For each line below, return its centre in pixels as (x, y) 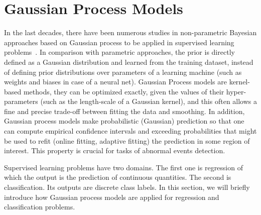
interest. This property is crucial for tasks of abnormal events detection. (115, 150)
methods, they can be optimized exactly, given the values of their (124, 91)
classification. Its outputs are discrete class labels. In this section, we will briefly (127, 187)
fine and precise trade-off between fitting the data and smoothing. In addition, (124, 111)
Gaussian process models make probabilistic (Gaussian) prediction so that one (124, 121)
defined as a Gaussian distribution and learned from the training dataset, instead (129, 62)
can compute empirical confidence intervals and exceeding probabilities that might (130, 131)
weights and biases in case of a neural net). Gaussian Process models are (115, 82)
